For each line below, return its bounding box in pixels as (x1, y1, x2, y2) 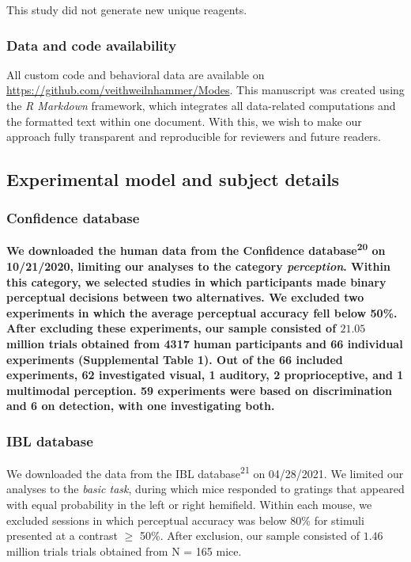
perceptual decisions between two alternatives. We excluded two (6, 289, 364, 306)
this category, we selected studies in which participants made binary (6, 273, 386, 290)
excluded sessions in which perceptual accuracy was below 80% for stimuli (6, 511, 364, 528)
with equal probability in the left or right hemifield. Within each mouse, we (6, 496, 372, 513)
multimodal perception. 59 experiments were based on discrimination (6, 382, 393, 398)
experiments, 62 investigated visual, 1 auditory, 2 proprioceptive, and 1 (6, 366, 404, 383)
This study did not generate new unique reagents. (6, 2, 247, 17)
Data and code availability (6, 35, 177, 55)
